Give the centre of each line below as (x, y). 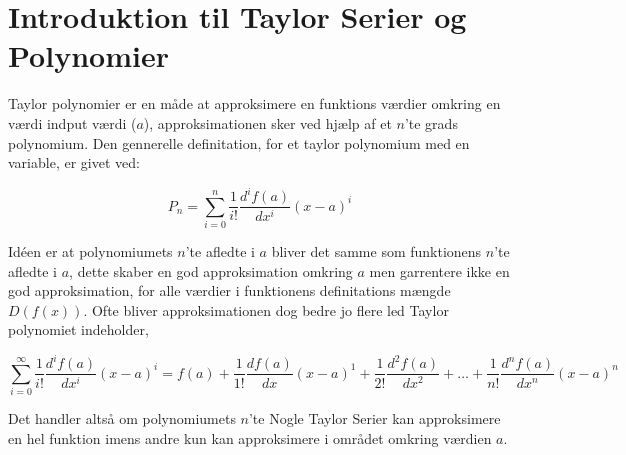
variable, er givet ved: (74, 162)
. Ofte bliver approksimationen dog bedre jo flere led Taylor (266, 309)
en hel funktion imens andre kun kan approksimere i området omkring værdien (250, 437)
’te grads (431, 122)
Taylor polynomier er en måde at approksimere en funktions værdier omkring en (254, 103)
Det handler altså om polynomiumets (122, 418)
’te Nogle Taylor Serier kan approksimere (374, 418)
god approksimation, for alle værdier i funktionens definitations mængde (229, 290)
